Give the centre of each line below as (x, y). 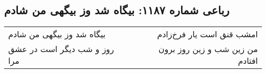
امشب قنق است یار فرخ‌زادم (207, 34)
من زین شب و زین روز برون (208, 49)
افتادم (248, 61)
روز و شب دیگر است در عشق (61, 49)
